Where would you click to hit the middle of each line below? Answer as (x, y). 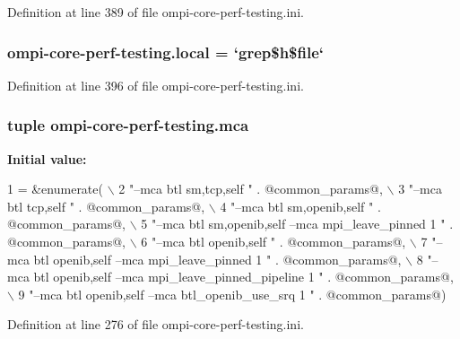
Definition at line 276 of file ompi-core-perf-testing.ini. (156, 324)
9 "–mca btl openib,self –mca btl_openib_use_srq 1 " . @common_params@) (232, 294)
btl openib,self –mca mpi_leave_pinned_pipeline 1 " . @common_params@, (243, 277)
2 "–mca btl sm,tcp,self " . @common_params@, (251, 189)
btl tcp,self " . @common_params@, (106, 206)
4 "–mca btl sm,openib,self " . (300, 206)
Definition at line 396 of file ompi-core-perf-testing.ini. (156, 85)
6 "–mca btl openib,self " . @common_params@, (273, 241)
